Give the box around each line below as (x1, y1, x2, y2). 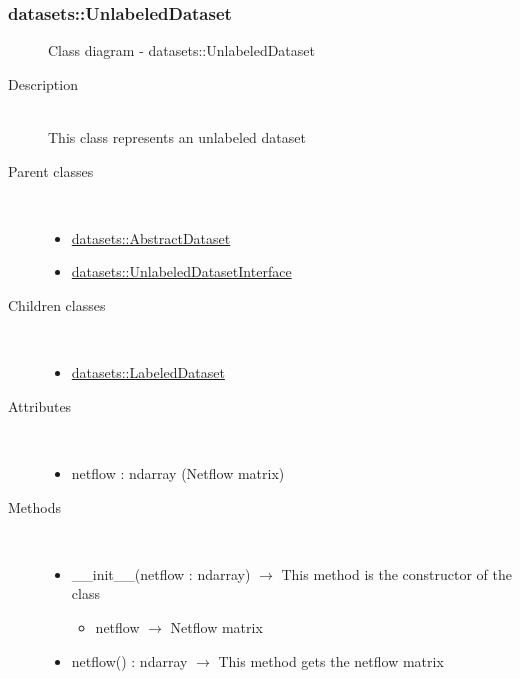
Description (8, 73, 78, 94)
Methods (8, 496, 61, 517)
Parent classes (8, 160, 94, 181)
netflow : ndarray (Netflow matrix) (71, 462, 285, 483)
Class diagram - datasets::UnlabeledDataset (48, 40, 315, 61)
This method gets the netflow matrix (218, 650, 444, 671)
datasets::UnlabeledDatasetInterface (71, 261, 292, 282)
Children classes (8, 294, 106, 315)
